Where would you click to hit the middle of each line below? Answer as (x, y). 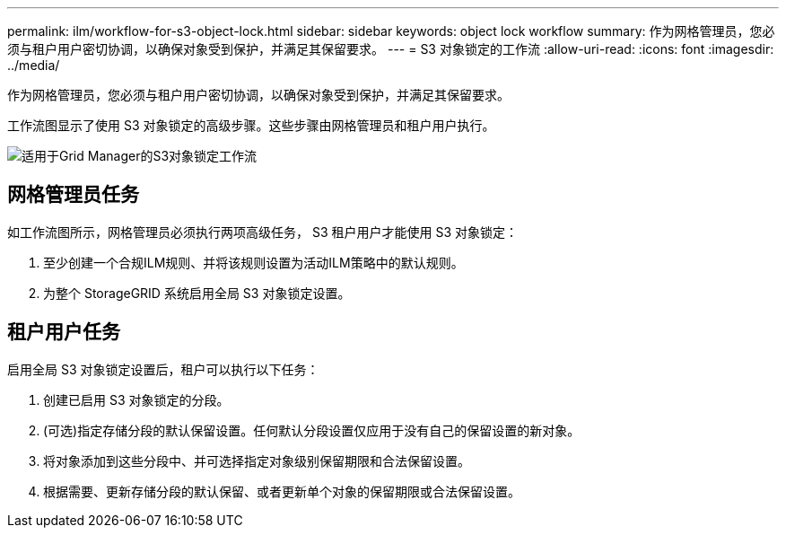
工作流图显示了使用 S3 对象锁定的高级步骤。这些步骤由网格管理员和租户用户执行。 (251, 125)
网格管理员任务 (73, 195)
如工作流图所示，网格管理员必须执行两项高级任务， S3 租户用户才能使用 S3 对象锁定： (263, 232)
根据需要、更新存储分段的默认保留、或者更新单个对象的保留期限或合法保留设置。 (282, 491)
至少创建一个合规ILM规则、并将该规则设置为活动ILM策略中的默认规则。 (253, 262)
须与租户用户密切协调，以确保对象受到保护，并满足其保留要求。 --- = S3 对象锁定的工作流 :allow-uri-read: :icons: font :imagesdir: (391, 49)
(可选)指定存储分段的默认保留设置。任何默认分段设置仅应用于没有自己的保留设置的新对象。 (312, 430)
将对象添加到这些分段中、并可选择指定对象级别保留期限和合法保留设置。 (257, 460)
